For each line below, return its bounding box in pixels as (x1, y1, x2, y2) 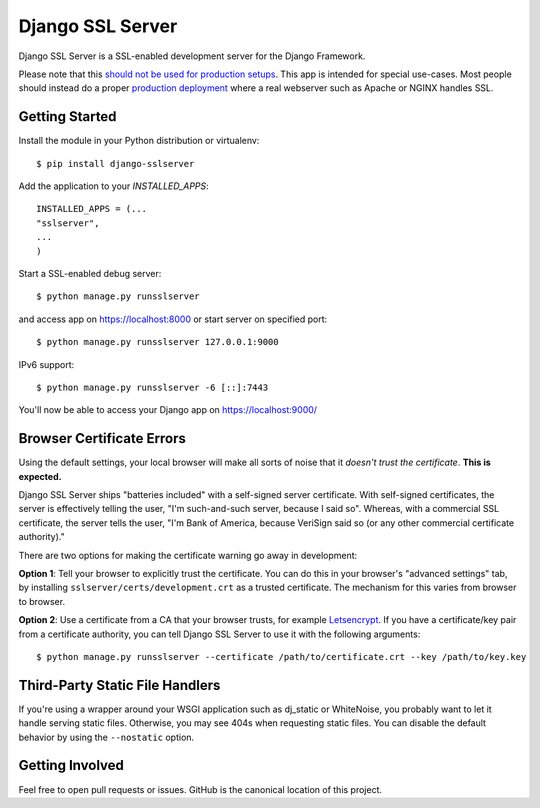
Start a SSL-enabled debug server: (18, 267, 162, 279)
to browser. (18, 595, 65, 607)
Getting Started (18, 108, 117, 125)
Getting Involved (18, 757, 124, 774)
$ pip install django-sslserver (36, 158, 195, 169)
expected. (18, 470, 62, 482)
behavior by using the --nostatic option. (18, 731, 195, 743)
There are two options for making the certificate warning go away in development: (18, 549, 358, 561)
